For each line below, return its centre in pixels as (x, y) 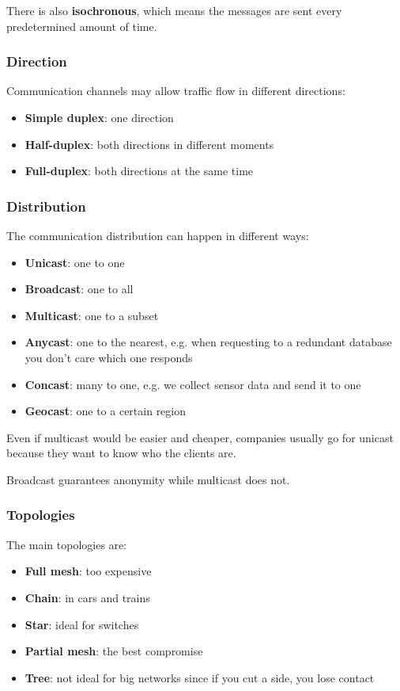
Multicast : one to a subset (92, 315)
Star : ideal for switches (82, 624)
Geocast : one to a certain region (106, 411)
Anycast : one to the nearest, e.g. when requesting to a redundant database (208, 342)
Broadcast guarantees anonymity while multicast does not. (148, 479)
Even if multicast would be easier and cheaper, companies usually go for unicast (200, 437)
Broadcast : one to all (79, 289)
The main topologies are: (67, 544)
